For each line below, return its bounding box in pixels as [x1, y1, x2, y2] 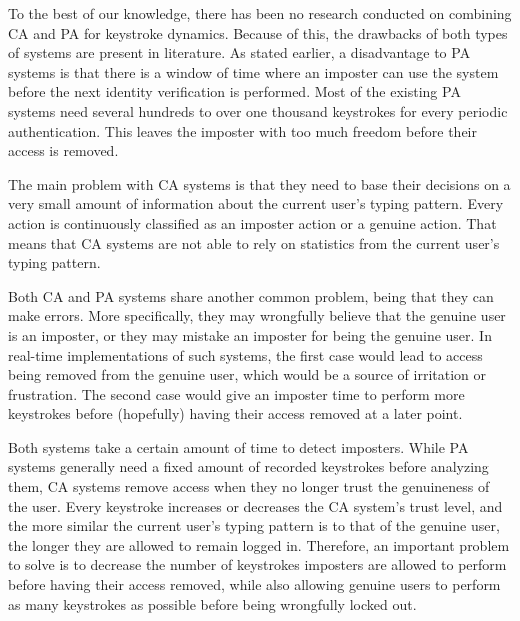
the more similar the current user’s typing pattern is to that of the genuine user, [8, 515, 500, 536]
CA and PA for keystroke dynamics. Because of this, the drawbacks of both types [8, 22, 508, 43]
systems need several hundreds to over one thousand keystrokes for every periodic [8, 100, 508, 121]
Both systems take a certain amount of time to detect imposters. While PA [8, 436, 469, 457]
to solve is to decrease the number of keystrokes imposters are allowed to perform [8, 554, 507, 575]
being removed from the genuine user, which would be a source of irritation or [8, 364, 486, 385]
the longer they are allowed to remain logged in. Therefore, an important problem [8, 534, 510, 555]
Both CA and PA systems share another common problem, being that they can [8, 285, 494, 306]
